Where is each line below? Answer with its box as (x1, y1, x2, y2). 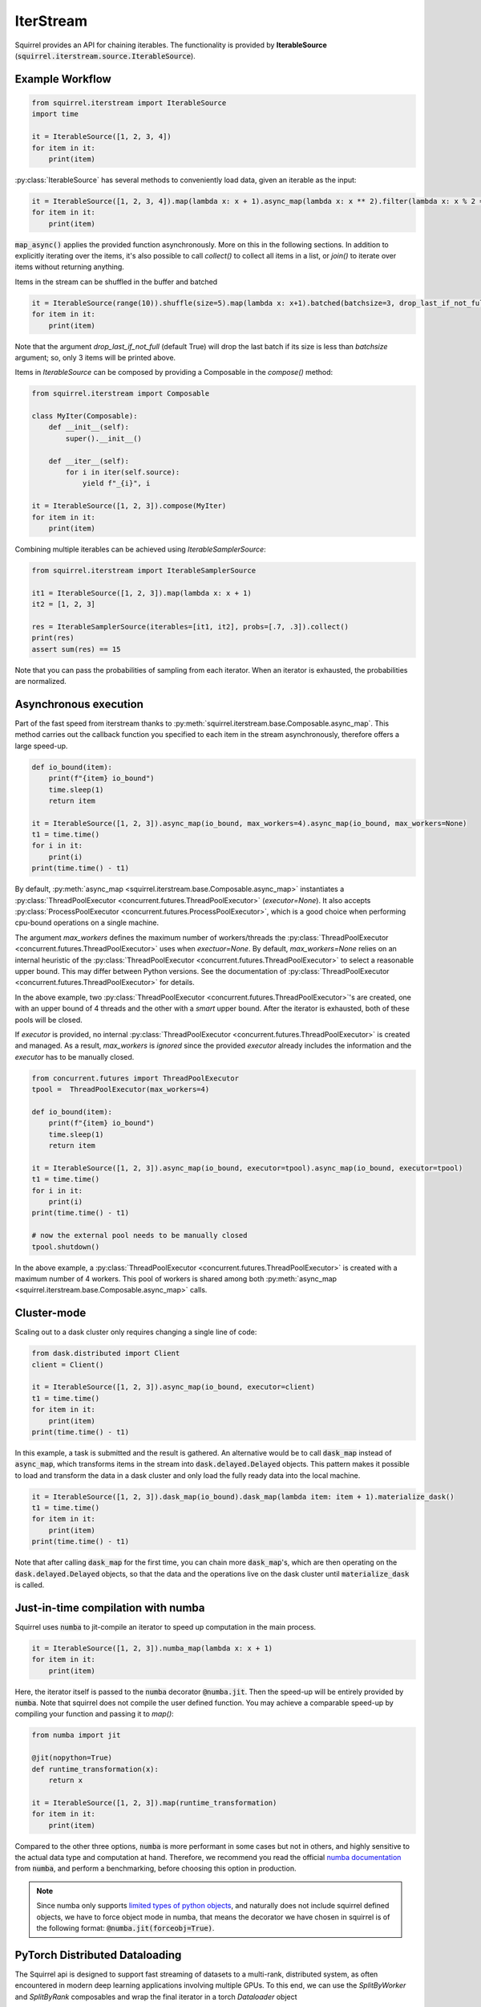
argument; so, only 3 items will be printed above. (14, 352, 176, 362)
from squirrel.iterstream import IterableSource (31, 98, 227, 108)
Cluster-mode (14, 1306, 87, 1320)
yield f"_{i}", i (82, 478, 151, 488)
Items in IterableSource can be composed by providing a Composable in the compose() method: (14, 368, 333, 377)
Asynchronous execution (14, 697, 144, 710)
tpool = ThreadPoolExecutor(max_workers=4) (31, 1085, 210, 1094)
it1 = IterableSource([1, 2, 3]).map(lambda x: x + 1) (31, 588, 252, 597)
